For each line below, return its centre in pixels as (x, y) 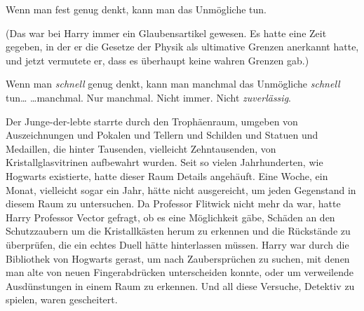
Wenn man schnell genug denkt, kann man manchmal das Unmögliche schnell (173, 84)
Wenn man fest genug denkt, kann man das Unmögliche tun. (136, 9)
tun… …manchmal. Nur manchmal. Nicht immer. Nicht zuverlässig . (148, 97)
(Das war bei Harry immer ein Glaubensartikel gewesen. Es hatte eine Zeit (166, 33)
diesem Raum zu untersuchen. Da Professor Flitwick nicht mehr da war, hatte (173, 203)
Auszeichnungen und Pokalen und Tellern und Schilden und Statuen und (162, 135)
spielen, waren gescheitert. (62, 299)
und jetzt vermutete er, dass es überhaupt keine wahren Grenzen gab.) (157, 60)
